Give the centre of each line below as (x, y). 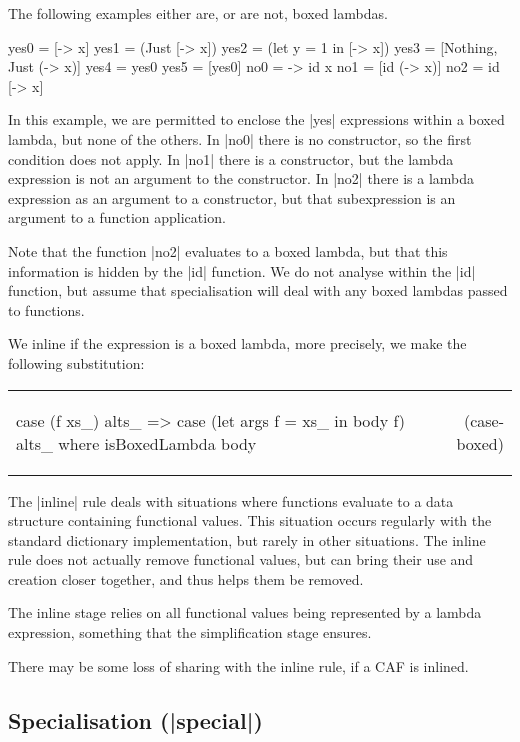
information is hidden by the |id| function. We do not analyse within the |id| (242, 270)
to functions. (46, 309)
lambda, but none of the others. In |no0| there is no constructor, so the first (240, 138)
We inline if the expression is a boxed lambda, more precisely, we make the (237, 343)
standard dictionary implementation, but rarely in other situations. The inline (247, 539)
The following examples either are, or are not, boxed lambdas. (198, 13)
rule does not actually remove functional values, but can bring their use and (241, 559)
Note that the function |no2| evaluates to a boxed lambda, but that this (228, 250)
